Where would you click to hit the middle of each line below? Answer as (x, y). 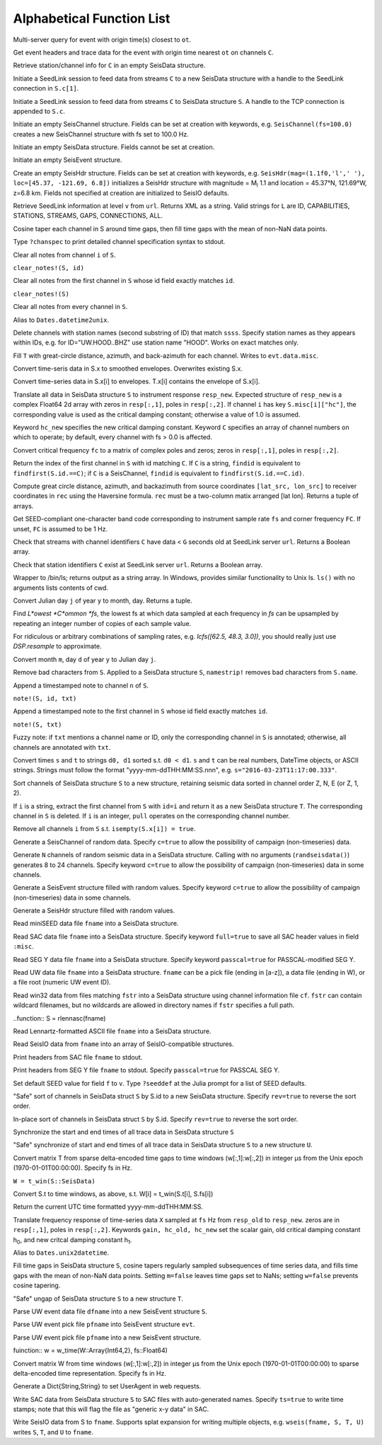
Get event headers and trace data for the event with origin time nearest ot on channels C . (143, 52)
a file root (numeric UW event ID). (62, 982)
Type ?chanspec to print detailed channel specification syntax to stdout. (119, 242)
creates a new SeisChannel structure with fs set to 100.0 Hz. (101, 134)
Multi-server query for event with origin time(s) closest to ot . (102, 40)
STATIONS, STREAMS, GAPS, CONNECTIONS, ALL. (88, 216)
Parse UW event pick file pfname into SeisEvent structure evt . (104, 1324)
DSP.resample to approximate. (57, 646)
